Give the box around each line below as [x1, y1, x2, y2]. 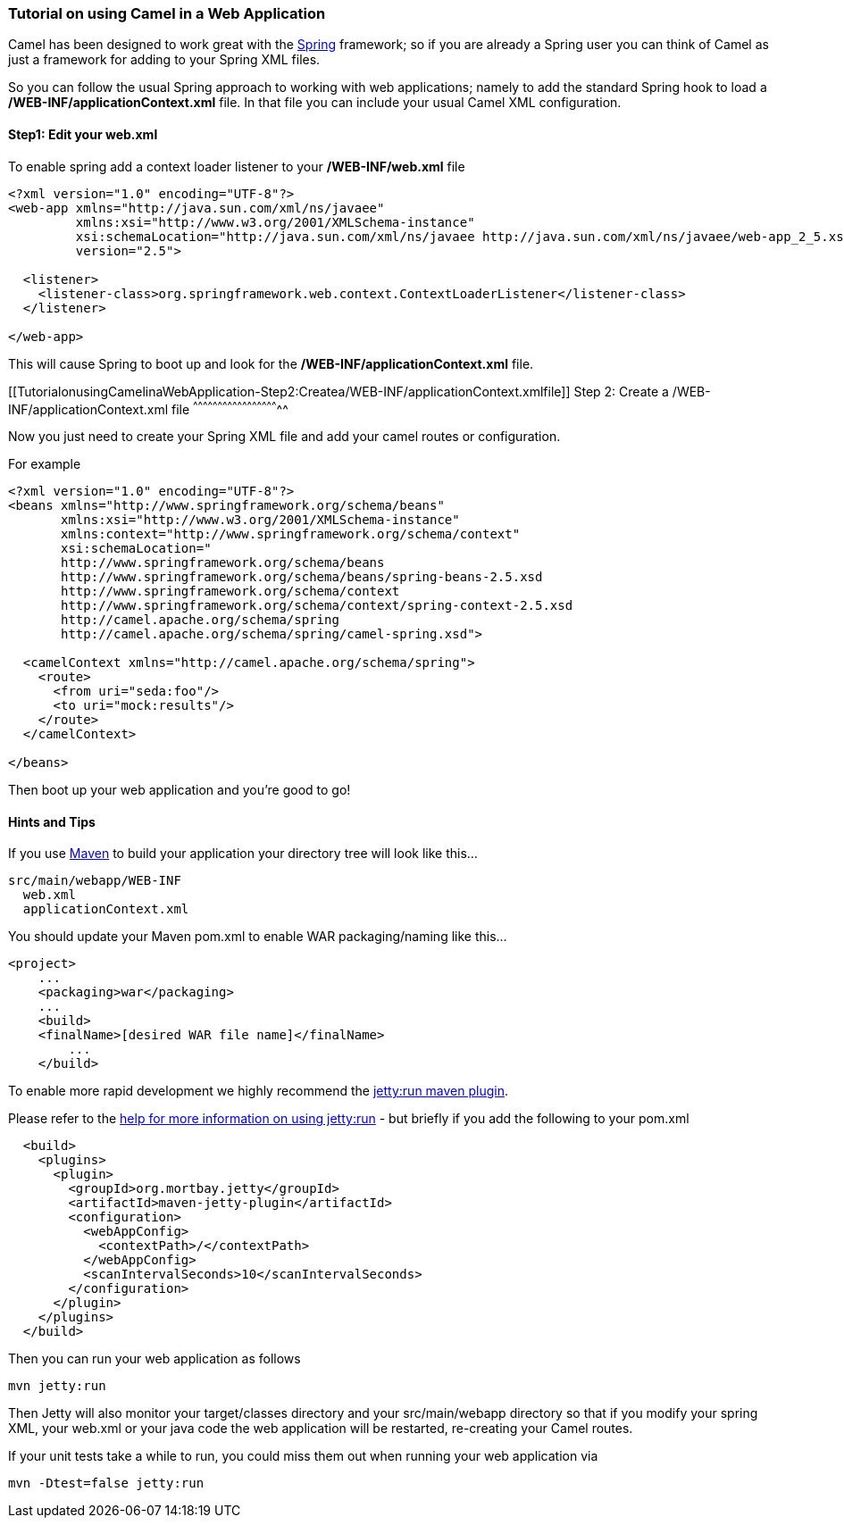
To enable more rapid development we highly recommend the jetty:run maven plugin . [8, 1083, 509, 1099]
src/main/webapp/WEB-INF [8, 873, 181, 888]
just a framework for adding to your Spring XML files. [8, 52, 321, 68]
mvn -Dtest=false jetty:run [8, 1476, 205, 1491]
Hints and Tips [8, 813, 96, 829]
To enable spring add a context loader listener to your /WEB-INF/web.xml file [8, 158, 465, 174]
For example [8, 456, 81, 472]
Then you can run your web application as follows [8, 1351, 301, 1367]
